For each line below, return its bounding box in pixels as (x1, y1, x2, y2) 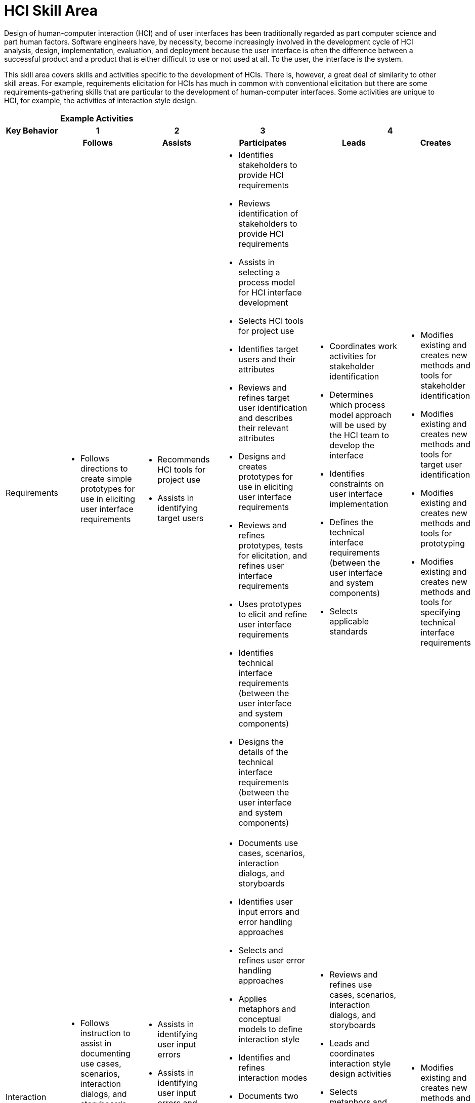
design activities (329, 1068, 392, 1079)
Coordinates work (329, 341, 397, 351)
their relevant (238, 422, 289, 433)
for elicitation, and (238, 550, 307, 561)
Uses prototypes (238, 599, 301, 609)
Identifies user (238, 896, 293, 907)
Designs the (238, 736, 284, 747)
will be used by (329, 419, 387, 430)
